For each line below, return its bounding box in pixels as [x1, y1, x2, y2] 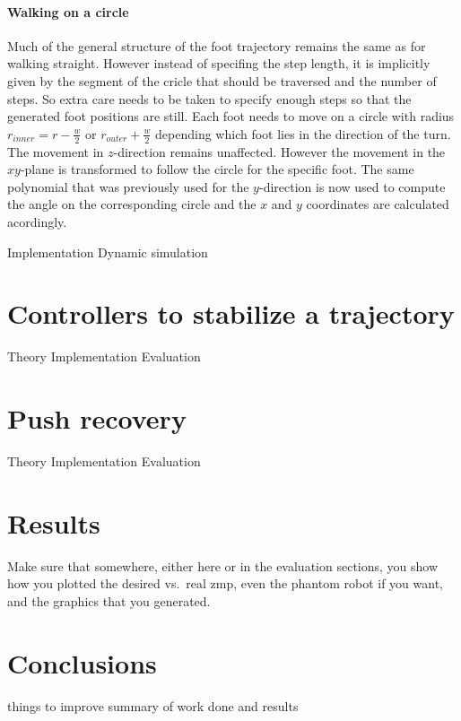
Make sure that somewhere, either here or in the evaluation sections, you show [7, 556, 439, 575]
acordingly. [7, 212, 67, 230]
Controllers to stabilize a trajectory [7, 295, 455, 332]
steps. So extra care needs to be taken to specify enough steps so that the [7, 89, 412, 108]
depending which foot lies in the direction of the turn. [155, 124, 451, 143]
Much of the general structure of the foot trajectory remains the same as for [7, 36, 426, 55]
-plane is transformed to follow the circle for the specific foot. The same [20, 160, 414, 178]
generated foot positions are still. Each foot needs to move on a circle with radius [7, 107, 455, 126]
